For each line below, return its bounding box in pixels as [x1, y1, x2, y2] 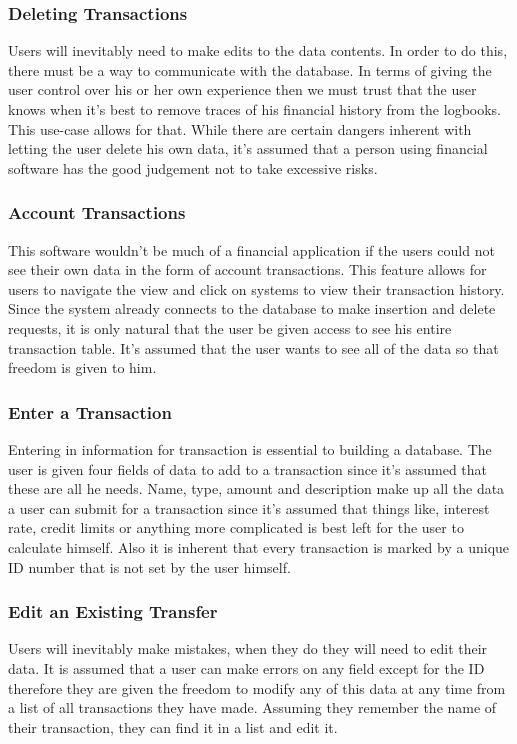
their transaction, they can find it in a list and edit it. [8, 716, 338, 737]
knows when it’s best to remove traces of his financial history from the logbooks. [8, 99, 502, 119]
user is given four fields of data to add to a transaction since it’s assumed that [8, 458, 488, 479]
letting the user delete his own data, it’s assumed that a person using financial [8, 138, 488, 159]
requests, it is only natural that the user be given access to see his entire [8, 317, 452, 338]
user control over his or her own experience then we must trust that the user [8, 79, 477, 100]
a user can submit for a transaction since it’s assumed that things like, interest [8, 497, 490, 518]
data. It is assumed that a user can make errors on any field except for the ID [8, 657, 485, 678]
